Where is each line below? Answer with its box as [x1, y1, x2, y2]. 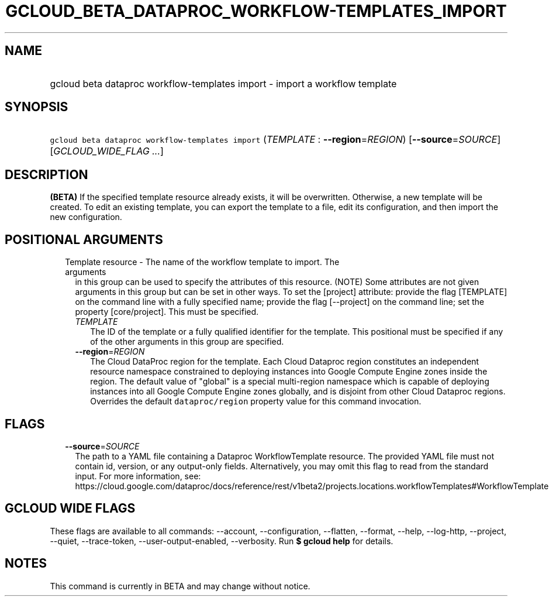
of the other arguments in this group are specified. [90, 336, 284, 347]
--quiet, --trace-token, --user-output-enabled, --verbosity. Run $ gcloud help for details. [50, 535, 394, 546]
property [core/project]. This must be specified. [75, 307, 259, 317]
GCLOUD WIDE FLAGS [5, 501, 136, 516]
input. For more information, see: [75, 471, 201, 481]
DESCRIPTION [5, 167, 88, 182]
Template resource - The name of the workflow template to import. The [65, 257, 340, 267]
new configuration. [50, 212, 122, 222]
